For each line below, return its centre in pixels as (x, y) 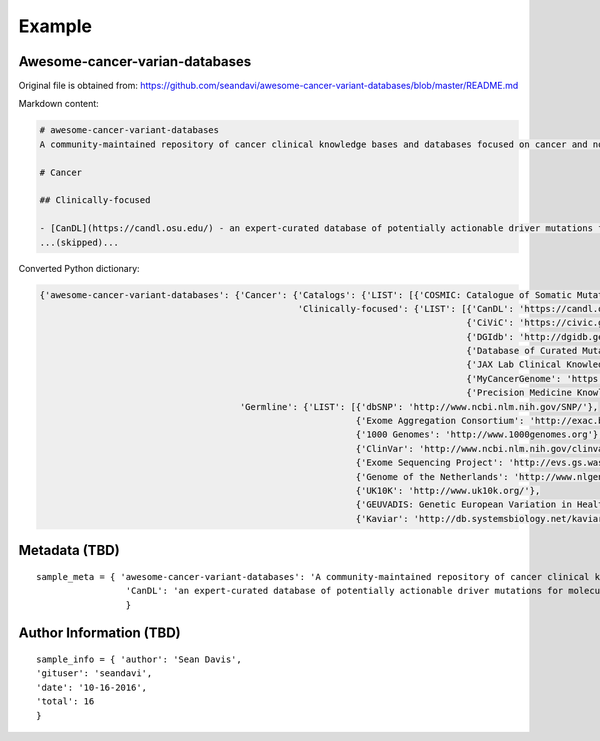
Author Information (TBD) (100, 633)
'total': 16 (65, 701)
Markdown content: (58, 104)
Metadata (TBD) (69, 550)
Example (55, 26)
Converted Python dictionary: (79, 268)
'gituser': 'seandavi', (94, 673)
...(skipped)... (79, 242)
